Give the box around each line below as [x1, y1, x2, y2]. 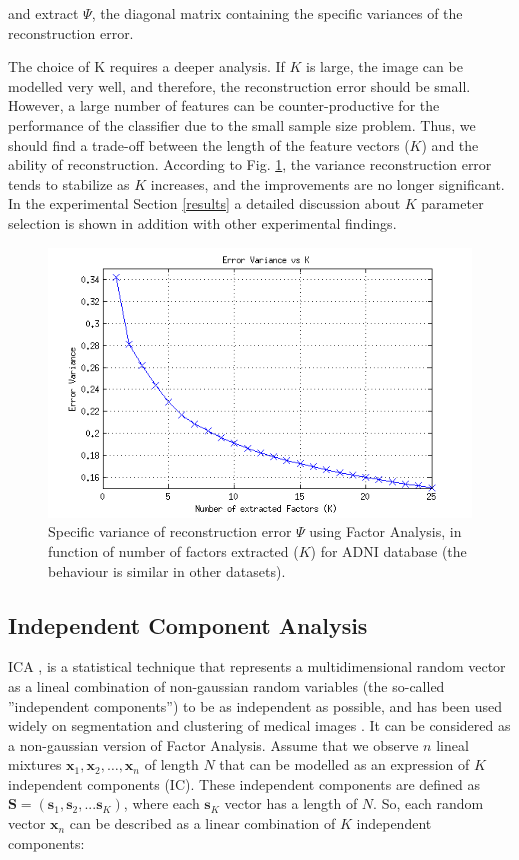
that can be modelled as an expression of [219, 754, 470, 775]
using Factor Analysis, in [309, 521, 462, 542]
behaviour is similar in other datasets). [48, 560, 286, 581]
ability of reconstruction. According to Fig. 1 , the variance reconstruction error [8, 154, 492, 175]
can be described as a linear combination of [69, 813, 336, 834]
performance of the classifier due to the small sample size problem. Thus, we [8, 114, 476, 135]
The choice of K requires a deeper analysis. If [8, 56, 285, 77]
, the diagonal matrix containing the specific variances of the [91, 3, 463, 23]
